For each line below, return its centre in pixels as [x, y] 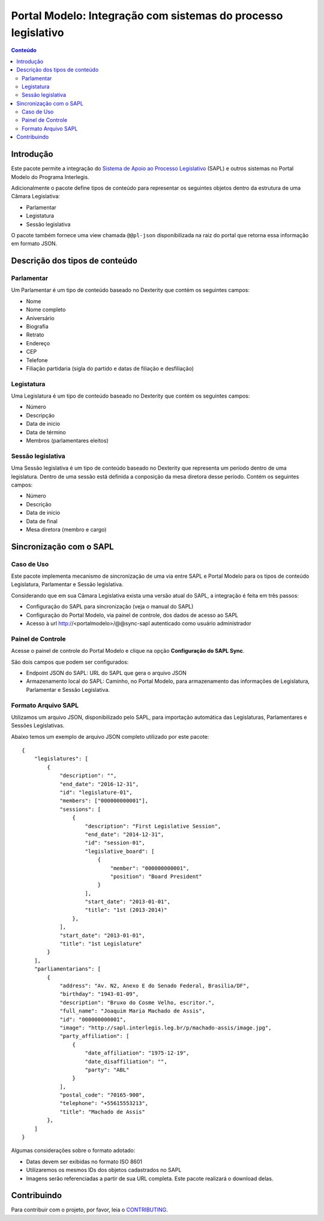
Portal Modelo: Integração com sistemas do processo [147, 16]
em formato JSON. [34, 244]
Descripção [40, 415]
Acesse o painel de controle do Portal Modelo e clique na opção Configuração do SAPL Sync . [128, 651]
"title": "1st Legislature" [101, 944]
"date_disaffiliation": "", [126, 1061]
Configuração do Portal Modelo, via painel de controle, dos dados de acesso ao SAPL [132, 615]
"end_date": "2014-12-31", [124, 834]
